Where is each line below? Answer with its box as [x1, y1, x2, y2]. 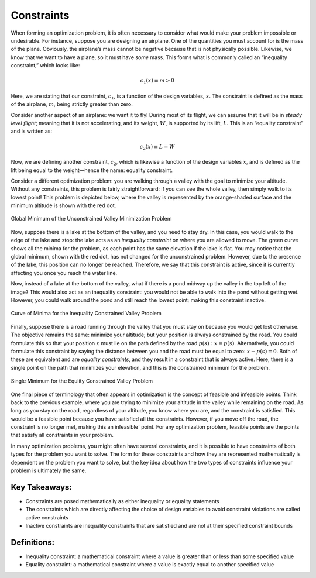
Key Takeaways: [11, 482, 73, 492]
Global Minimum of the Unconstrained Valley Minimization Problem [11, 215, 172, 222]
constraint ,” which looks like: [11, 62, 80, 69]
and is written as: [11, 128, 53, 135]
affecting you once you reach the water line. [11, 269, 118, 276]
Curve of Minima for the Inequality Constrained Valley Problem [11, 310, 162, 317]
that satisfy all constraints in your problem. [11, 432, 114, 439]
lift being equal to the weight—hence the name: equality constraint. [11, 167, 173, 174]
